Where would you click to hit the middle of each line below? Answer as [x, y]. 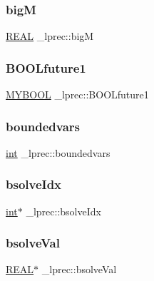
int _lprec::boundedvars [58, 152]
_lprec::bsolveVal [79, 269]
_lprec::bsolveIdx [63, 211]
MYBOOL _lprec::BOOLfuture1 [77, 94]
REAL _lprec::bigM [50, 36]
